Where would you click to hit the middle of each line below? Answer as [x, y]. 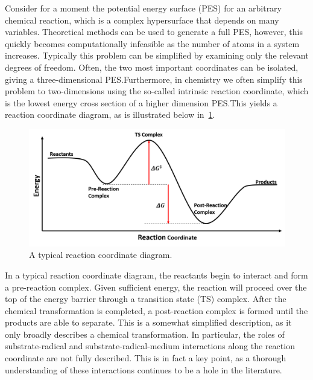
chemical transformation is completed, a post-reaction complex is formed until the [156, 310]
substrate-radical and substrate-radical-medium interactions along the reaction [150, 346]
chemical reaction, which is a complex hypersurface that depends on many [142, 20]
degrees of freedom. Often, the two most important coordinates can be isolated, [152, 67]
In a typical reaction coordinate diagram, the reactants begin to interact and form [156, 275]
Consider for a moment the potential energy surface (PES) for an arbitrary [144, 8]
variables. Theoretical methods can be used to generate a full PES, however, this [154, 32]
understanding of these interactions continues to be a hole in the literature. [144, 369]
